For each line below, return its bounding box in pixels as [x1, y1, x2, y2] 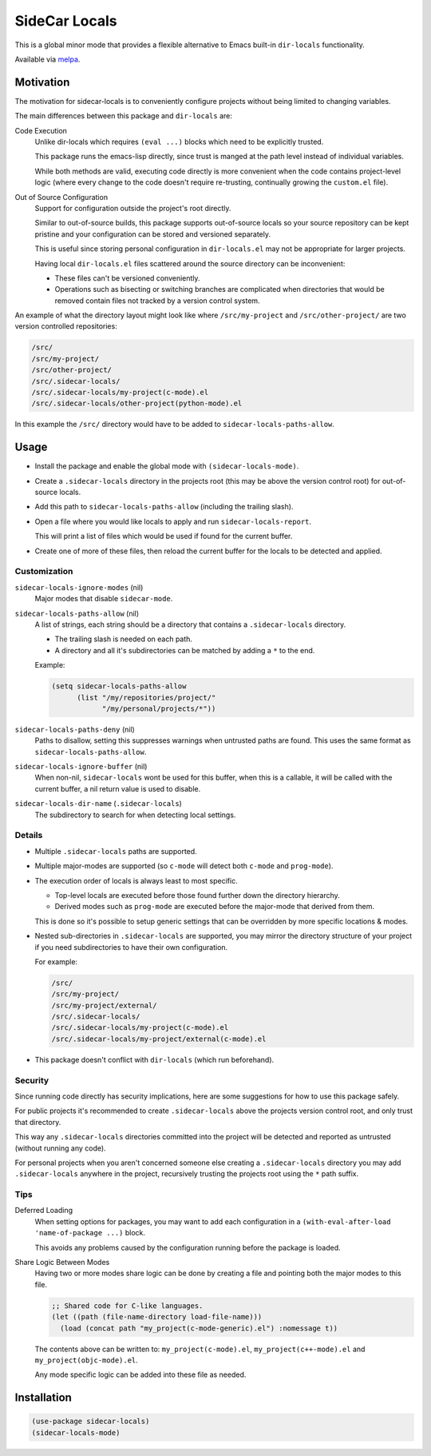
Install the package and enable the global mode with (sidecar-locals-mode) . [34, 461, 299, 471]
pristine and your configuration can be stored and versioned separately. [34, 229, 271, 239]
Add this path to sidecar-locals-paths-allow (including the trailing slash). [34, 502, 294, 512]
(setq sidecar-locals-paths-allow [51, 682, 187, 691]
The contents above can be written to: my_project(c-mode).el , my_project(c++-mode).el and [34, 1344, 366, 1354]
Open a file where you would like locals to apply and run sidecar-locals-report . [34, 517, 311, 526]
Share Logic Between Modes [14, 1258, 110, 1267]
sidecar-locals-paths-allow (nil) [14, 608, 140, 618]
